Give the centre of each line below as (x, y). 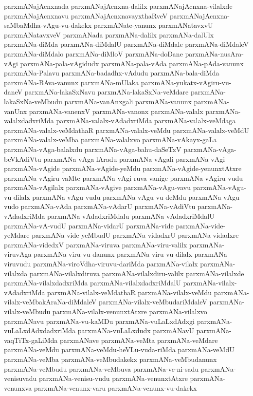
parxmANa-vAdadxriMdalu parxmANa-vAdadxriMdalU (131, 216)
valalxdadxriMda (29, 121)
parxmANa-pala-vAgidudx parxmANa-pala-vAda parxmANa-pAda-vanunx (132, 63)
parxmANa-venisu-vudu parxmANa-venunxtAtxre (113, 378)
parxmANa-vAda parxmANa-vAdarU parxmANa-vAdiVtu (108, 206)
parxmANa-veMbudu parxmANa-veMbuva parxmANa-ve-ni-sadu (101, 368)
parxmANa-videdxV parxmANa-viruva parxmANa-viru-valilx (96, 244)
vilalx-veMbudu (27, 311)
